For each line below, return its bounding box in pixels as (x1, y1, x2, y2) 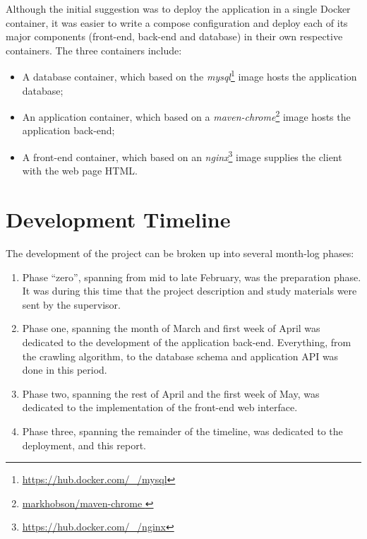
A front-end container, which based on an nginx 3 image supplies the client (22, 148, 342, 164)
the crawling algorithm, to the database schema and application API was (22, 348, 339, 363)
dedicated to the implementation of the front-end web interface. (22, 400, 298, 415)
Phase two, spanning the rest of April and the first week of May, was (22, 386, 320, 401)
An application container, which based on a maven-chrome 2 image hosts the (22, 107, 351, 124)
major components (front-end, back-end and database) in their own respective (6, 29, 343, 44)
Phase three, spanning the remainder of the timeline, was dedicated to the (22, 423, 343, 438)
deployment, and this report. (22, 437, 146, 452)
